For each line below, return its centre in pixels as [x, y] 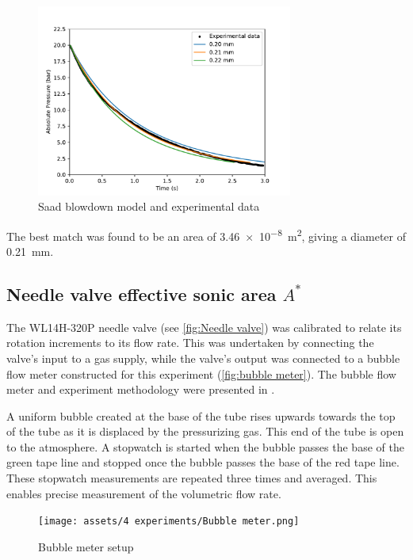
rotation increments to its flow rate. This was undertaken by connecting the [190, 343]
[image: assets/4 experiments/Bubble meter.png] [169, 522]
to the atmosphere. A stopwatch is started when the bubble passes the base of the [205, 446]
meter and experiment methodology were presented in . [141, 389]
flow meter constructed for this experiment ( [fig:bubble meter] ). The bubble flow [201, 373]
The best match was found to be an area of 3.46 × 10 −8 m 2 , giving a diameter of [206, 234]
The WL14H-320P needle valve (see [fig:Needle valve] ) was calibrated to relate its [204, 327]
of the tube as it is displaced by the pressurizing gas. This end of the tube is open [205, 431]
